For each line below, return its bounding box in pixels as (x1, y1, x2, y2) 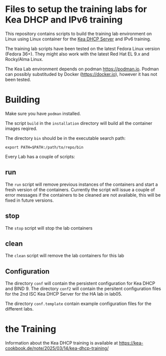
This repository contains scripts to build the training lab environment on (5, 30, 152, 36)
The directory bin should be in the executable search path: (5, 135, 126, 141)
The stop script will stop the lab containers (5, 225, 93, 231)
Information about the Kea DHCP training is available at (5, 340, 118, 346)
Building (5, 94, 40, 105)
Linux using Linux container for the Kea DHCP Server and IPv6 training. (5, 36, 151, 42)
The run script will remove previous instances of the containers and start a (5, 181, 158, 187)
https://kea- (119, 340, 144, 346)
